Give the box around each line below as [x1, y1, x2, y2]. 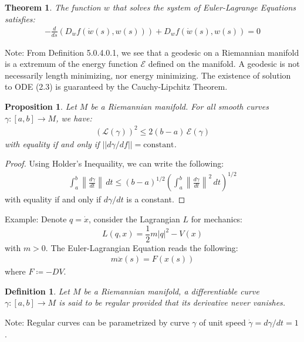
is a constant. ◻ [126, 193, 185, 205]
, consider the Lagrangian [88, 212, 180, 225]
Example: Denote [5, 212, 67, 225]
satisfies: [5, 12, 35, 25]
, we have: [56, 111, 92, 124]
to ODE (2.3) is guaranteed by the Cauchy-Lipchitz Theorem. [5, 80, 228, 93]
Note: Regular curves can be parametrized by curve [5, 316, 190, 329]
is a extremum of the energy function [5, 57, 138, 70]
